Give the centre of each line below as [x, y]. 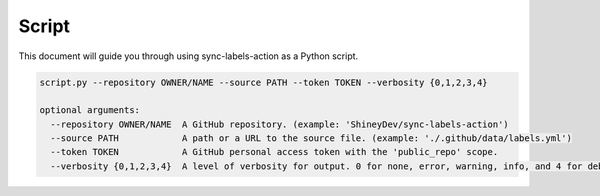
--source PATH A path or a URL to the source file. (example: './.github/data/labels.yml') [311, 138]
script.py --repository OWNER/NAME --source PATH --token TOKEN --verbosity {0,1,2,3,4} [264, 82]
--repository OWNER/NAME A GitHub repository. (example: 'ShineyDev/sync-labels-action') [279, 124]
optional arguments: [89, 110]
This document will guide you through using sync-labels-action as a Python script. [188, 56]
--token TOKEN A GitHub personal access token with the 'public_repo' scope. [274, 152]
